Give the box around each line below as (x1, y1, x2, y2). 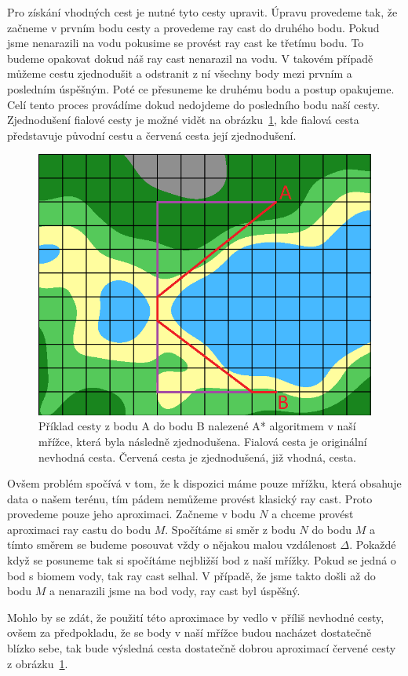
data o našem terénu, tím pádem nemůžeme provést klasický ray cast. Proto (7, 490, 373, 506)
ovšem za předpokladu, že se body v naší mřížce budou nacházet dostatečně (7, 624, 372, 641)
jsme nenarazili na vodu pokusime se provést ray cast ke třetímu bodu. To (7, 35, 364, 51)
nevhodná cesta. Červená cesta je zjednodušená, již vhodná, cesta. (38, 448, 356, 465)
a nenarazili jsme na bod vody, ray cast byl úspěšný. (49, 583, 301, 599)
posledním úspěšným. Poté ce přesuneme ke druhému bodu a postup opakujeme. (7, 80, 395, 97)
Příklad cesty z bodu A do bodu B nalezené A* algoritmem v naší (38, 418, 356, 434)
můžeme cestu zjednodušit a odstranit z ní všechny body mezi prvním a (7, 65, 352, 82)
